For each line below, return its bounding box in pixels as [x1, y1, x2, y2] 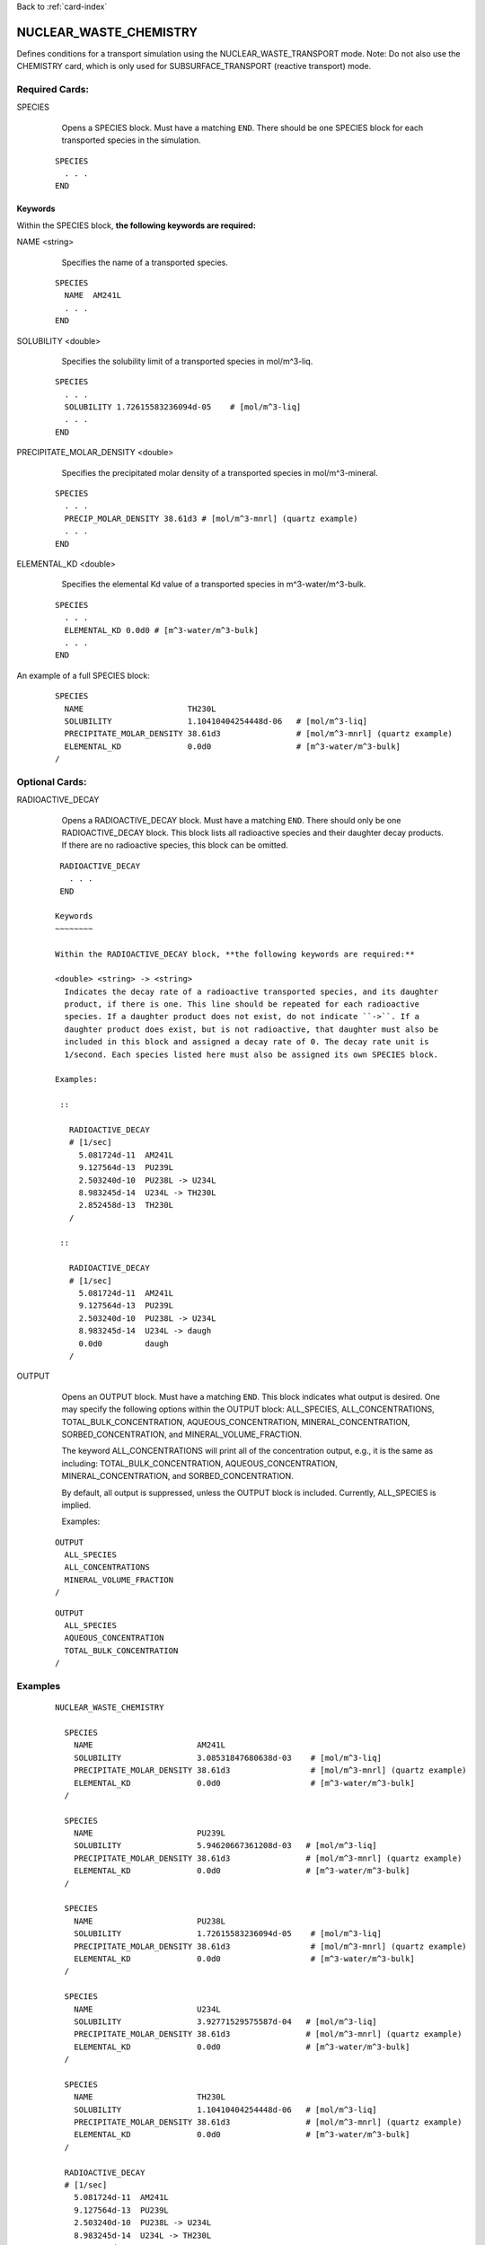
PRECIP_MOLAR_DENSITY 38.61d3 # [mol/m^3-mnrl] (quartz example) [64, 513, 358, 524]
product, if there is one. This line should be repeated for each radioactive [64, 999, 420, 1009]
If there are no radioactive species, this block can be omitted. [61, 840, 289, 850]
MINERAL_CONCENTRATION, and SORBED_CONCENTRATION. [61, 1471, 294, 1482]
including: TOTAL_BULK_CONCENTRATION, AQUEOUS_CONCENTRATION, [61, 1457, 339, 1468]
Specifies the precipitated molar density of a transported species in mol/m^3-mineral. [61, 467, 378, 478]
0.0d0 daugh [78, 1338, 170, 1349]
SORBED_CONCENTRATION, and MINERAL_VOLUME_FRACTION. [61, 1429, 303, 1439]
